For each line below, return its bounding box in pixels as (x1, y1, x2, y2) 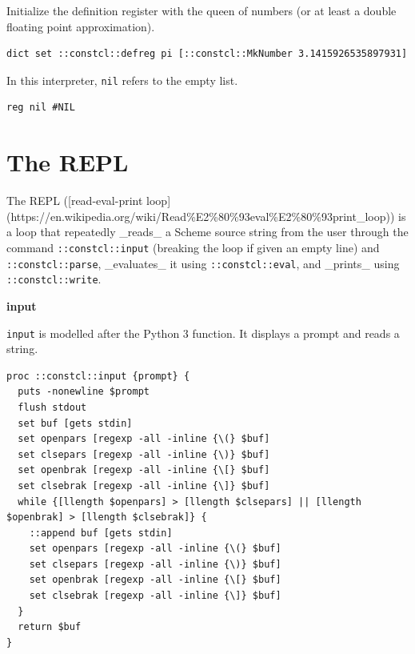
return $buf (18, 621, 82, 633)
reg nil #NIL (6, 102, 75, 114)
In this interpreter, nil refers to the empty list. (6, 71, 238, 88)
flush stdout (18, 401, 87, 413)
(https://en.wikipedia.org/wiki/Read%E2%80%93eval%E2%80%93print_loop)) (6, 207, 395, 224)
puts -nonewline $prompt (18, 386, 150, 398)
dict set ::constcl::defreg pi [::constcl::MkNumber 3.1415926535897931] (6, 48, 408, 60)
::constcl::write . (6, 271, 102, 287)
